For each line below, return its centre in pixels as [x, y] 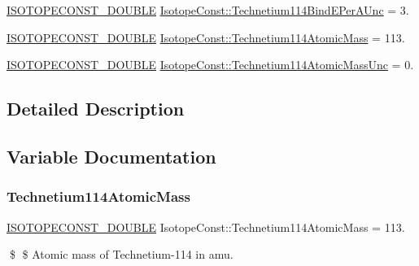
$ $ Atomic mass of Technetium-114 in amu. [121, 254]
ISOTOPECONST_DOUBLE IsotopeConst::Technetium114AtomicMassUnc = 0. [210, 65]
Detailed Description [96, 109]
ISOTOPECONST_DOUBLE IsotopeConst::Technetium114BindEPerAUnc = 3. [208, 10]
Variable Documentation [111, 156]
